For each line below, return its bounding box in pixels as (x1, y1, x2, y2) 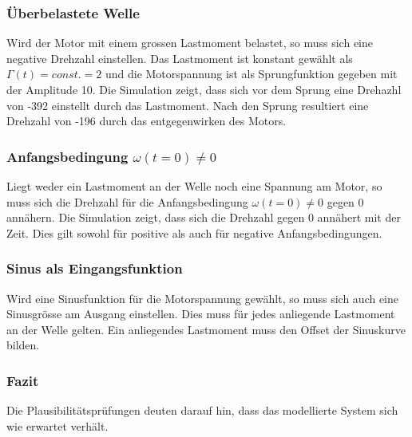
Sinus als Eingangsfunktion (6, 258, 183, 278)
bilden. (6, 337, 40, 353)
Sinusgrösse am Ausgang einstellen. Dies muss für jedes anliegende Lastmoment (6, 305, 395, 322)
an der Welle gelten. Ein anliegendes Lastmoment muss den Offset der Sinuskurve (6, 321, 406, 337)
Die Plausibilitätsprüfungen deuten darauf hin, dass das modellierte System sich (6, 402, 398, 419)
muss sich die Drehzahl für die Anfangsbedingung (6, 193, 248, 210)
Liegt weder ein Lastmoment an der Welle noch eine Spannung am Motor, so (6, 178, 382, 194)
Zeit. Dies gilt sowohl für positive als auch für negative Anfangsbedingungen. (6, 224, 382, 241)
